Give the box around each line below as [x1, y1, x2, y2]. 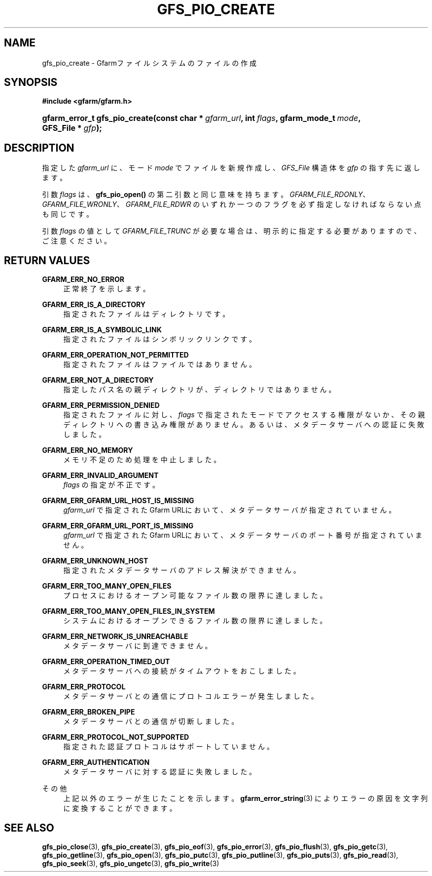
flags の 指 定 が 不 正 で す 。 [63, 480, 160, 489]
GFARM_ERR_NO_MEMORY [42, 446, 133, 455]
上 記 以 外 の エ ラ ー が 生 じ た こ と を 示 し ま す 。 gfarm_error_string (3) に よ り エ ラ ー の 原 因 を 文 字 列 [63, 794, 428, 803]
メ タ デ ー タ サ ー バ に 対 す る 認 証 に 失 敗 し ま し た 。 [63, 767, 256, 776]
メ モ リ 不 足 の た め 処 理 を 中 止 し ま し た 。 [63, 455, 221, 464]
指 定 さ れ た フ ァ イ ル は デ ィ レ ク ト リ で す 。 [63, 310, 230, 319]
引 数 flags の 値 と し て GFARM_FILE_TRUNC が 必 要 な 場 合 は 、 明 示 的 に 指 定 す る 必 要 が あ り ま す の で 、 [42, 227, 421, 236]
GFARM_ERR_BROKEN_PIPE [42, 708, 135, 717]
